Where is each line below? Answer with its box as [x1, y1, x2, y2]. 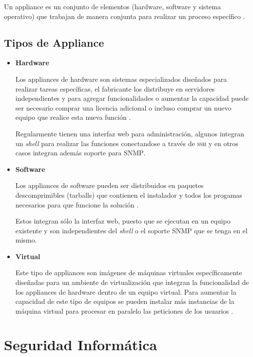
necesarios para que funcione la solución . [15, 199, 139, 209]
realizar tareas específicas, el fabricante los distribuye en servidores [15, 83, 215, 94]
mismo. [15, 235, 37, 245]
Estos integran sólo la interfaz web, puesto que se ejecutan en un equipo [15, 216, 231, 226]
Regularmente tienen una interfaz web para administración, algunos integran [15, 128, 244, 138]
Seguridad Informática [4, 334, 157, 354]
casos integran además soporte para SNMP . [15, 148, 146, 158]
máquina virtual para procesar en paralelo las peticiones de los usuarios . [15, 305, 234, 316]
